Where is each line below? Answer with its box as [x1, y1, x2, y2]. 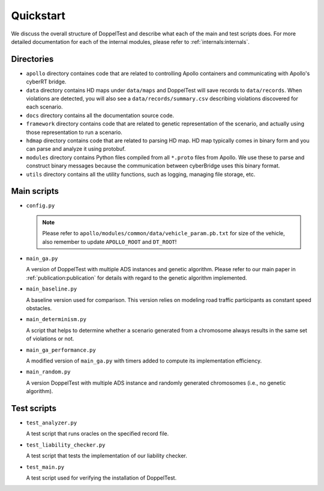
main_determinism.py [26, 316, 87, 323]
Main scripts [11, 186, 59, 196]
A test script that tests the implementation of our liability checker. [26, 452, 187, 459]
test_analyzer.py [26, 419, 77, 426]
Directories [11, 54, 54, 64]
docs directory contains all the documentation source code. [26, 112, 175, 119]
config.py [26, 202, 55, 209]
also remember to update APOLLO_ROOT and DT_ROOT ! [42, 238, 177, 245]
